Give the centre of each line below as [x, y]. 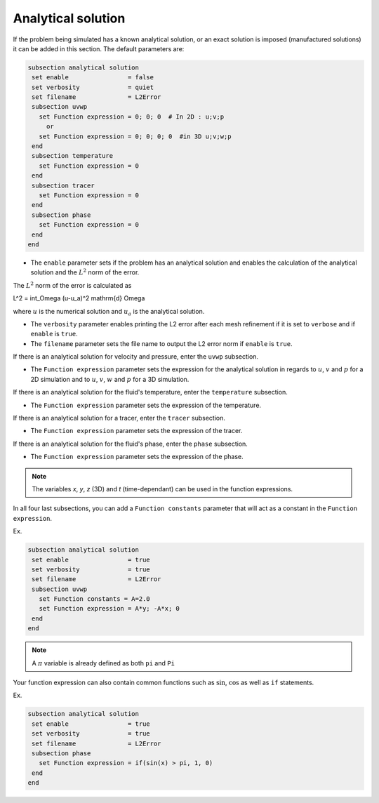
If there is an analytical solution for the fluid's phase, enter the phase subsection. [131, 444]
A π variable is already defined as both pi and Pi [104, 663]
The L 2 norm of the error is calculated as [72, 285]
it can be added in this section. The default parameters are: [99, 48]
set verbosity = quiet [93, 87]
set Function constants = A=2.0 [94, 599]
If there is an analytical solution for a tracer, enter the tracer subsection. [119, 418]
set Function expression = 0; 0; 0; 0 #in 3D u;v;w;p [135, 136]
